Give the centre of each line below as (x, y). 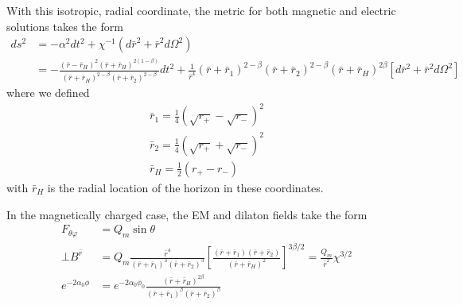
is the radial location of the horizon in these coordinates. (185, 187)
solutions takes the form (65, 26)
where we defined (48, 93)
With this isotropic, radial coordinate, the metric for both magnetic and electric (201, 10)
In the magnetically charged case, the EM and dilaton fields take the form (187, 214)
